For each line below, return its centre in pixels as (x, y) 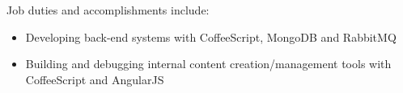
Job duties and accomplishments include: (108, 10)
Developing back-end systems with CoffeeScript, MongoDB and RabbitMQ (211, 36)
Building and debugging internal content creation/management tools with (208, 64)
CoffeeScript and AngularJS (95, 79)
